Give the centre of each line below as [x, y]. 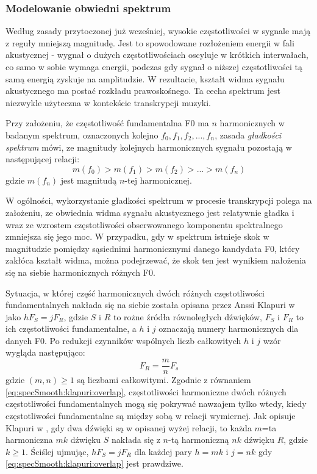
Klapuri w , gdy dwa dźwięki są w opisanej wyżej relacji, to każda [129, 427]
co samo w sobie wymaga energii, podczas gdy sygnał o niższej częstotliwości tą [154, 66]
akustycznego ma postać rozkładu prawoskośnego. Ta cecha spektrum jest [143, 91]
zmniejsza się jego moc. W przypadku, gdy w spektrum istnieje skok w [137, 236]
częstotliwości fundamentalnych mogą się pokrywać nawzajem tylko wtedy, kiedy [156, 404]
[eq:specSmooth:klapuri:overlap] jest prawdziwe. [94, 463]
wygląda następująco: [45, 352]
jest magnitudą [89, 180]
